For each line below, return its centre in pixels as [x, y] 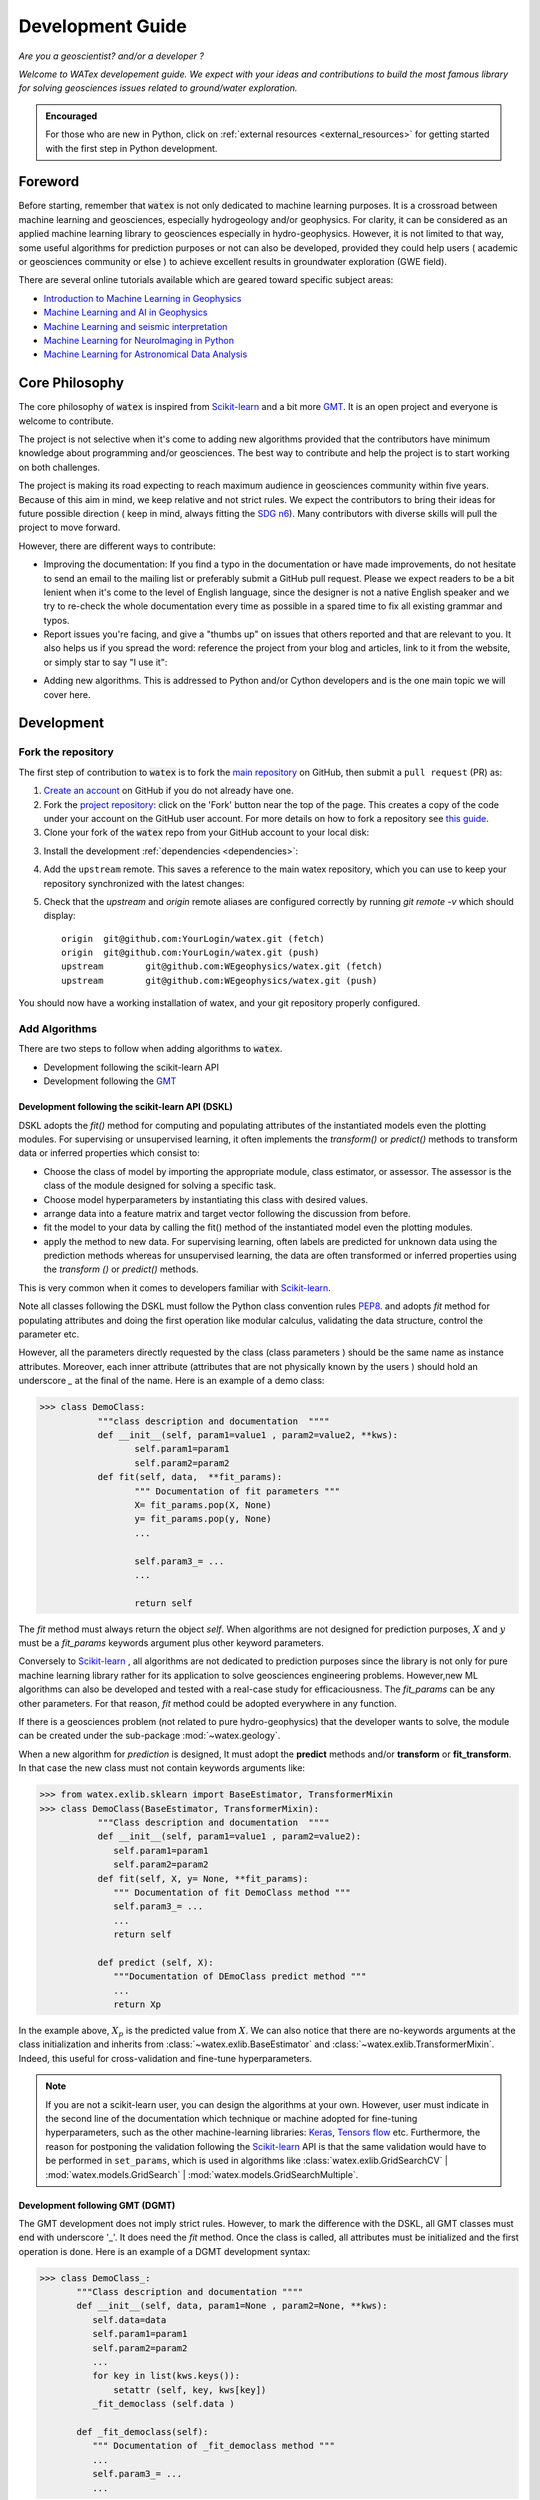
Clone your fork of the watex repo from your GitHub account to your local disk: [206, 832]
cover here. [67, 694]
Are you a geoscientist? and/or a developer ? [111, 56]
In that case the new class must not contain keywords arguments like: [161, 1768]
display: [59, 916]
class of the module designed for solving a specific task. [160, 1186]
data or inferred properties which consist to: [109, 1153]
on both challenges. [59, 467]
